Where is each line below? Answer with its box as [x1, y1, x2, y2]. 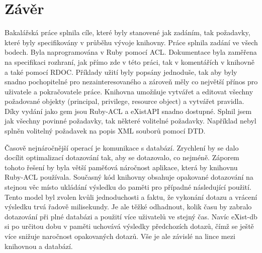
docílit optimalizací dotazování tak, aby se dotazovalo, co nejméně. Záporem [5, 152, 239, 163]
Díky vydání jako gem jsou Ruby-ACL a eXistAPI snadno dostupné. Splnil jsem [5, 105, 252, 116]
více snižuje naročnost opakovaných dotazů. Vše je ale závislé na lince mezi [5, 231, 235, 241]
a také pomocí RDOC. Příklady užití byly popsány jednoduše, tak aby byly [5, 66, 237, 77]
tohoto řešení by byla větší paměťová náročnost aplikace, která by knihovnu [5, 162, 238, 172]
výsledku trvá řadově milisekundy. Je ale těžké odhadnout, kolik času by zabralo [5, 201, 252, 212]
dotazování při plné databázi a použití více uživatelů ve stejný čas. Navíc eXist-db [5, 211, 257, 221]
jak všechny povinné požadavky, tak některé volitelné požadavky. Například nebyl [5, 115, 256, 126]
